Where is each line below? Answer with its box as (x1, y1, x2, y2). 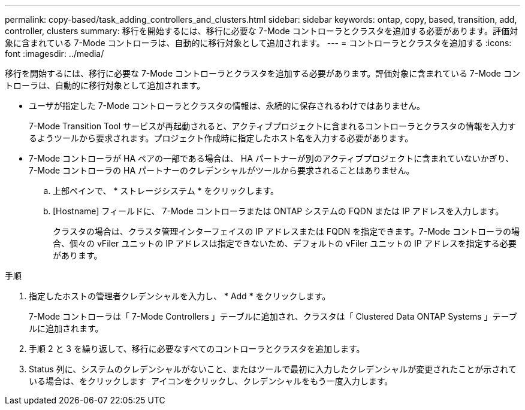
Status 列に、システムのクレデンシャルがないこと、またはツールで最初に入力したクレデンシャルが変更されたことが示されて (29, 364, 517, 374)
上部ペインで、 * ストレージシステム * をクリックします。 (53, 186, 279, 196)
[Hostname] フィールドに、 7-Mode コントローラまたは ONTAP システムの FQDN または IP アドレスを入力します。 (53, 206, 504, 216)
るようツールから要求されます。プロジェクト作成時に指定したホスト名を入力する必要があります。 (29, 133, 414, 143)
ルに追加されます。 (29, 323, 104, 333)
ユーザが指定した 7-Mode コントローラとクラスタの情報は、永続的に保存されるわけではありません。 (29, 101, 426, 111)
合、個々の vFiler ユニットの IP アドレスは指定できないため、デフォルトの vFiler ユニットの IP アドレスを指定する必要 (53, 238, 517, 248)
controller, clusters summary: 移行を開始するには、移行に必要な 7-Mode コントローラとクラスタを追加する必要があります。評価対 (5, 26, 518, 36)
